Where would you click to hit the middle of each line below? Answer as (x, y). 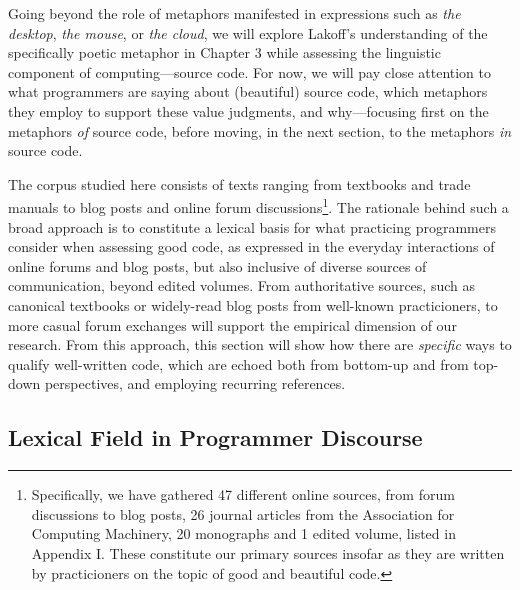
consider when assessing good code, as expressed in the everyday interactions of (251, 246)
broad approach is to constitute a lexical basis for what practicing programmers (252, 226)
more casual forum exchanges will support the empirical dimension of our (232, 324)
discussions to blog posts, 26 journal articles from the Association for (243, 513)
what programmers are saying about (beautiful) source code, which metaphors (248, 91)
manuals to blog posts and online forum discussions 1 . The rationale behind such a (258, 205)
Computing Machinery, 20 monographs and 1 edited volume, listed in (243, 533)
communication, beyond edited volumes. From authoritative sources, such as (241, 285)
